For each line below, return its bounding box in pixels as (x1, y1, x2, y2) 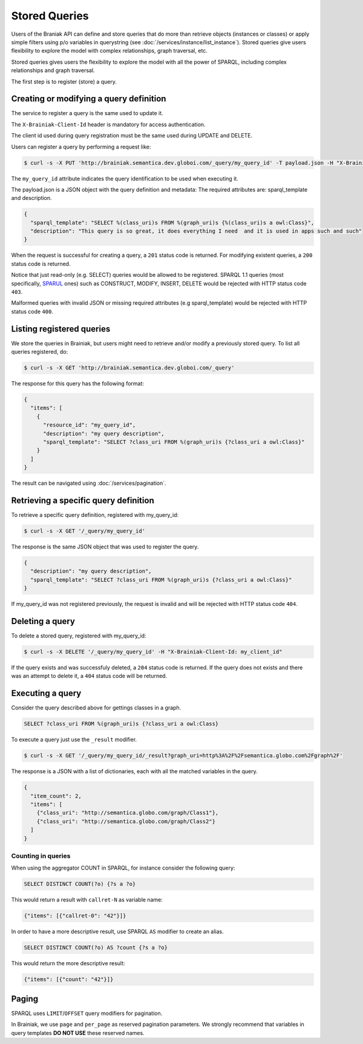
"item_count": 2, (30, 793, 82, 799)
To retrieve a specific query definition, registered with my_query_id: (11, 511, 178, 519)
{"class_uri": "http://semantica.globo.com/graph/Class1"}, (36, 810, 219, 816)
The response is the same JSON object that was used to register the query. (11, 543, 199, 551)
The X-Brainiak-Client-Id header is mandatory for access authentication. (11, 121, 206, 128)
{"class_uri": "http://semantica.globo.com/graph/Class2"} (36, 818, 216, 825)
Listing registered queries (11, 324, 111, 334)
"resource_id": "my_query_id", (43, 422, 136, 428)
